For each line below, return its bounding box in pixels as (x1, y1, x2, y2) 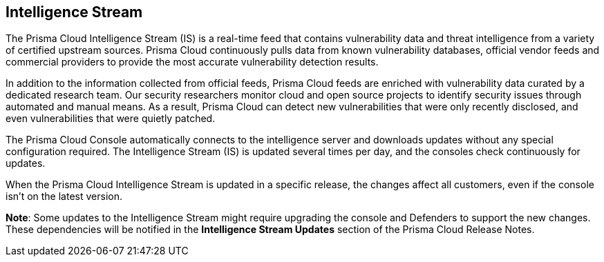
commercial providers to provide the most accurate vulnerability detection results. (6, 56, 379, 68)
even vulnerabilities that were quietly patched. (6, 112, 216, 125)
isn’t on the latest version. (6, 190, 122, 203)
